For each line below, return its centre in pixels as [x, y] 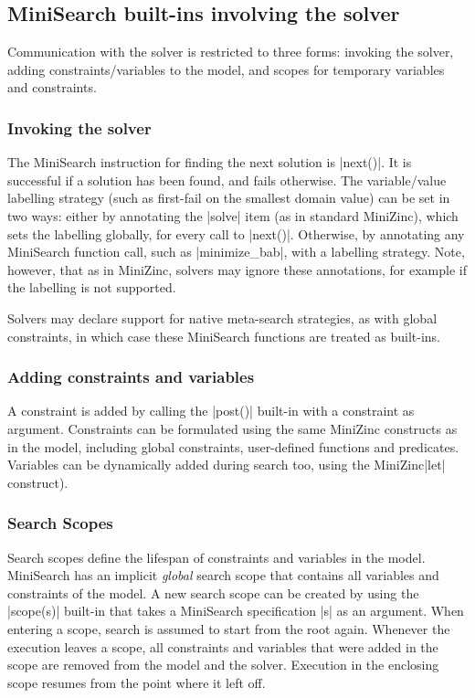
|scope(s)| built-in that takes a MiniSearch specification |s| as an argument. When [236, 611]
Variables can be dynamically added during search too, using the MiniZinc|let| [227, 465]
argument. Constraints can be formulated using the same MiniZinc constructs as [232, 428]
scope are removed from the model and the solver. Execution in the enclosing [223, 665]
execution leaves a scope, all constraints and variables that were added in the [223, 646]
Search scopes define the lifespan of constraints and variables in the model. [216, 557]
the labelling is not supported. [92, 287]
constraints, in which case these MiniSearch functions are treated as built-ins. [224, 336]
